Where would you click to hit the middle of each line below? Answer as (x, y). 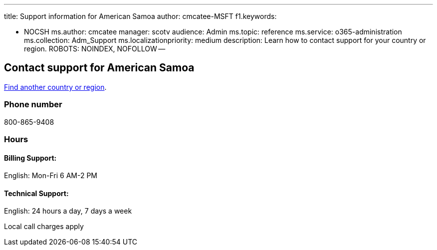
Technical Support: (36, 193)
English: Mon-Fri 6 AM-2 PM (51, 176)
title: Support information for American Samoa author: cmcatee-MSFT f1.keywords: (140, 16)
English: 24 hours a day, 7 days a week (68, 211)
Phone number (33, 105)
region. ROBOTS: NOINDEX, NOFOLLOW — (95, 49)
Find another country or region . (55, 87)
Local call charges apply (44, 227)
